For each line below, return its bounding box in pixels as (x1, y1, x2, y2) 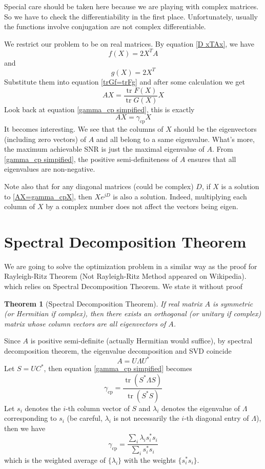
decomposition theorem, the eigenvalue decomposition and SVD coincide (4, 345, 232, 356)
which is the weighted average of (4, 454, 106, 465)
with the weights (124, 454, 176, 465)
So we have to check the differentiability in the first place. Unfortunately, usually (4, 11, 258, 22)
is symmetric (212, 298, 253, 309)
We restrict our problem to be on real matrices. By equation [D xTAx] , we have (4, 38, 255, 49)
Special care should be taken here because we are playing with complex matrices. (4, 1, 259, 11)
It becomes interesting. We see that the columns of (4, 124, 164, 134)
